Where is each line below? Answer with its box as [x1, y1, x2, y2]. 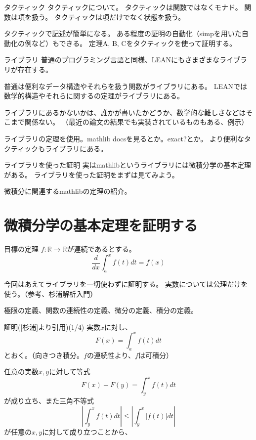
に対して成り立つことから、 [42, 426, 132, 437]
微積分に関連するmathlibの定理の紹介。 [4, 186, 131, 196]
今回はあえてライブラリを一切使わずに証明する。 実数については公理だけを [4, 278, 248, 289]
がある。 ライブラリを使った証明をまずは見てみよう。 [4, 169, 179, 179]
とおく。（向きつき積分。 [4, 350, 84, 360]
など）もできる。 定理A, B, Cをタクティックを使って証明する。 [31, 38, 236, 48]
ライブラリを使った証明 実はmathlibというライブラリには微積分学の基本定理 [4, 160, 252, 170]
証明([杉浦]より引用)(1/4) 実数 [4, 321, 100, 332]
